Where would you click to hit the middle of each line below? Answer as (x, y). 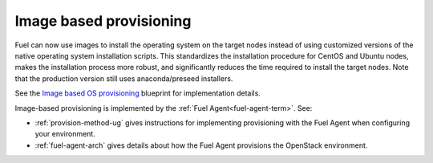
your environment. (65, 134)
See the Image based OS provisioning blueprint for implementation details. (138, 93)
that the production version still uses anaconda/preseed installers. (124, 78)
